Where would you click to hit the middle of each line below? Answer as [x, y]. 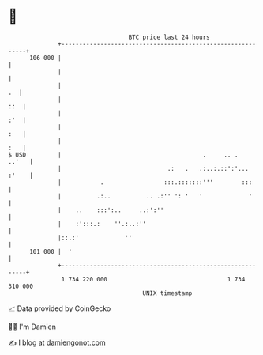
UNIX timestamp [167, 293]
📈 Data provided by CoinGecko [60, 308]
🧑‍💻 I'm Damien [32, 327]
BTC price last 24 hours [169, 37]
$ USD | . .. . [123, 155]
